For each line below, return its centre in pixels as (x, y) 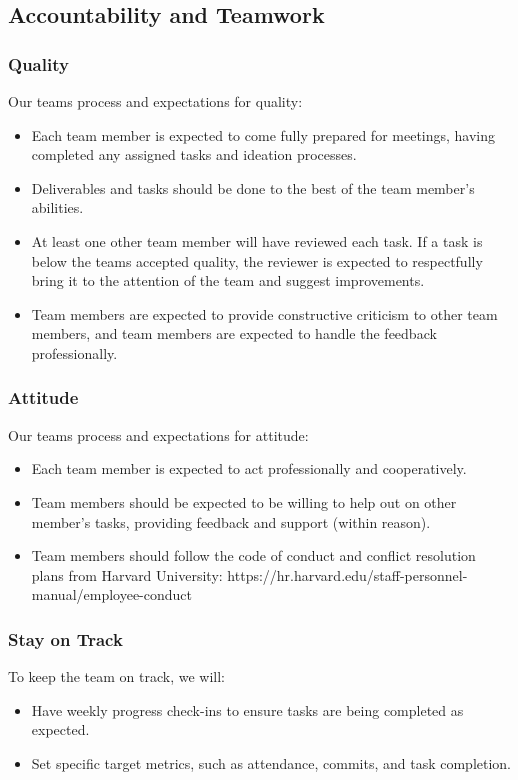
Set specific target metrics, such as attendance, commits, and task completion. (271, 762)
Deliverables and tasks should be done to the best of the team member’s (253, 187)
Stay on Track (65, 638)
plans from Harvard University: (127, 574)
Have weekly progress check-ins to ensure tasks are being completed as (247, 709)
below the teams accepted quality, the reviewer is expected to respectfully (257, 260)
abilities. (57, 207)
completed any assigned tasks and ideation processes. (194, 154)
